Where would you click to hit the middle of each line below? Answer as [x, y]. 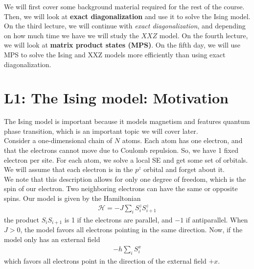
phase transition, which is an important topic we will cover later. [101, 131]
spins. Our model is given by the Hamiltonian [72, 198]
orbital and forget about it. [184, 169]
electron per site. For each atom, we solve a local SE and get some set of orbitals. [126, 159]
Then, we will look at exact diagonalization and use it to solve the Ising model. [127, 16]
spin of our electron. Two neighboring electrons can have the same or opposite [121, 188]
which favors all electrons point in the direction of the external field [105, 260]
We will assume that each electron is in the [69, 169]
